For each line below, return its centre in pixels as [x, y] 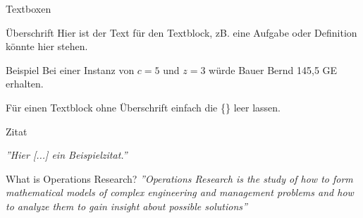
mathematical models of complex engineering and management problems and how [180, 192]
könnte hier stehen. [47, 46]
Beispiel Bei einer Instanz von [70, 69]
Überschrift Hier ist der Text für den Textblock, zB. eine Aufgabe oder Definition [181, 32]
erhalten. [25, 84]
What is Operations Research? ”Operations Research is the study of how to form [179, 178]
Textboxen [29, 8]
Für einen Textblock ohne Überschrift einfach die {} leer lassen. [143, 107]
